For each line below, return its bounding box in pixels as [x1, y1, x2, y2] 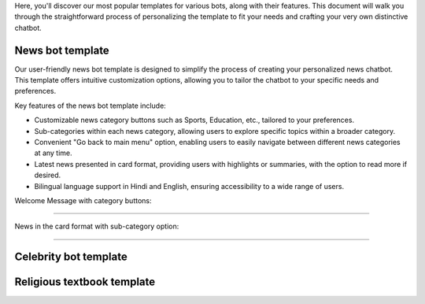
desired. [34, 170, 61, 180]
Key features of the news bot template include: [14, 101, 167, 110]
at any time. [34, 148, 72, 158]
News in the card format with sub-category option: [14, 221, 179, 232]
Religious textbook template [14, 276, 156, 289]
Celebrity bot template [14, 250, 128, 264]
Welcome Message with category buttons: [14, 195, 153, 205]
